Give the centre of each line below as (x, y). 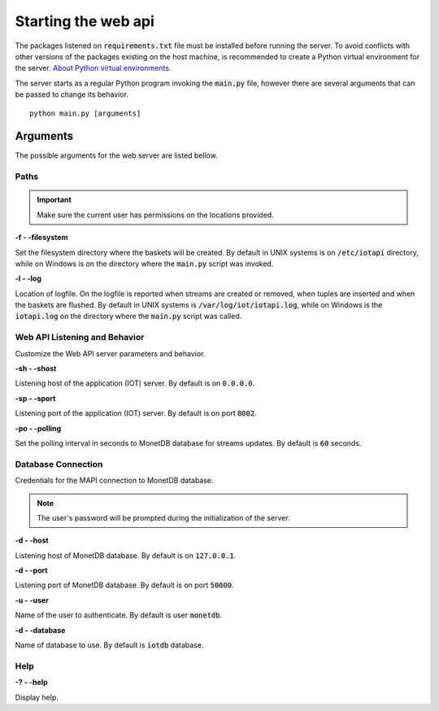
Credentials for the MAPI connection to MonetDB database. (115, 481)
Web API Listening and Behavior (80, 338)
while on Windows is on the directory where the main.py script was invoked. (144, 264)
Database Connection (59, 464)
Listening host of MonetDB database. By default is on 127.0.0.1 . (126, 555)
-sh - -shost (36, 369)
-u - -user (32, 600)
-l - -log (28, 279)
